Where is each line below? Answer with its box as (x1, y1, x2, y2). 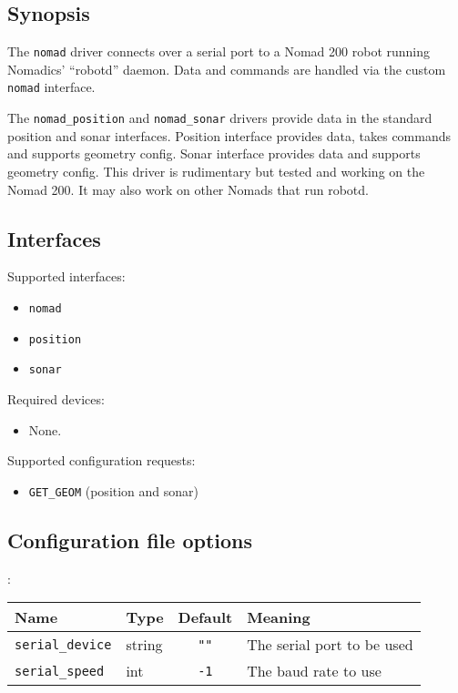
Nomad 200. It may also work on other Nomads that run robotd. (7, 179, 369, 199)
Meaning (247, 606, 310, 628)
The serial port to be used (247, 634, 413, 656)
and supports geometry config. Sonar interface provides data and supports (7, 144, 421, 163)
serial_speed (15, 663, 105, 678)
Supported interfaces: (7, 267, 126, 286)
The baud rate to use (247, 660, 382, 682)
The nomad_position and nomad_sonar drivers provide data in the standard (7, 108, 433, 127)
